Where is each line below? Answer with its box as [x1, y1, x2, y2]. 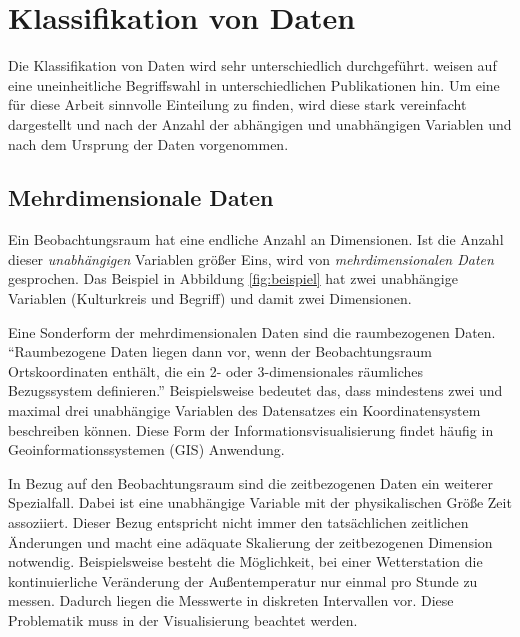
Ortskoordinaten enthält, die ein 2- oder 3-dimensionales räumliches [8, 360, 424, 381]
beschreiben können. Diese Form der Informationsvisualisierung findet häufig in [8, 419, 494, 440]
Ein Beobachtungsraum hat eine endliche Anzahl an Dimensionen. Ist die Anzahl [8, 229, 504, 250]
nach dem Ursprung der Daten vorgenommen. [8, 133, 289, 154]
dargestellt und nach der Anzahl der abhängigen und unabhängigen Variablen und [8, 113, 512, 134]
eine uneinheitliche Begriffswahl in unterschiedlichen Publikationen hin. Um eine [8, 74, 500, 95]
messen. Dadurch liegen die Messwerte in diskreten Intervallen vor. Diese [8, 590, 454, 611]
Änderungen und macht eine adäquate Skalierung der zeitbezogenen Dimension [8, 531, 493, 552]
